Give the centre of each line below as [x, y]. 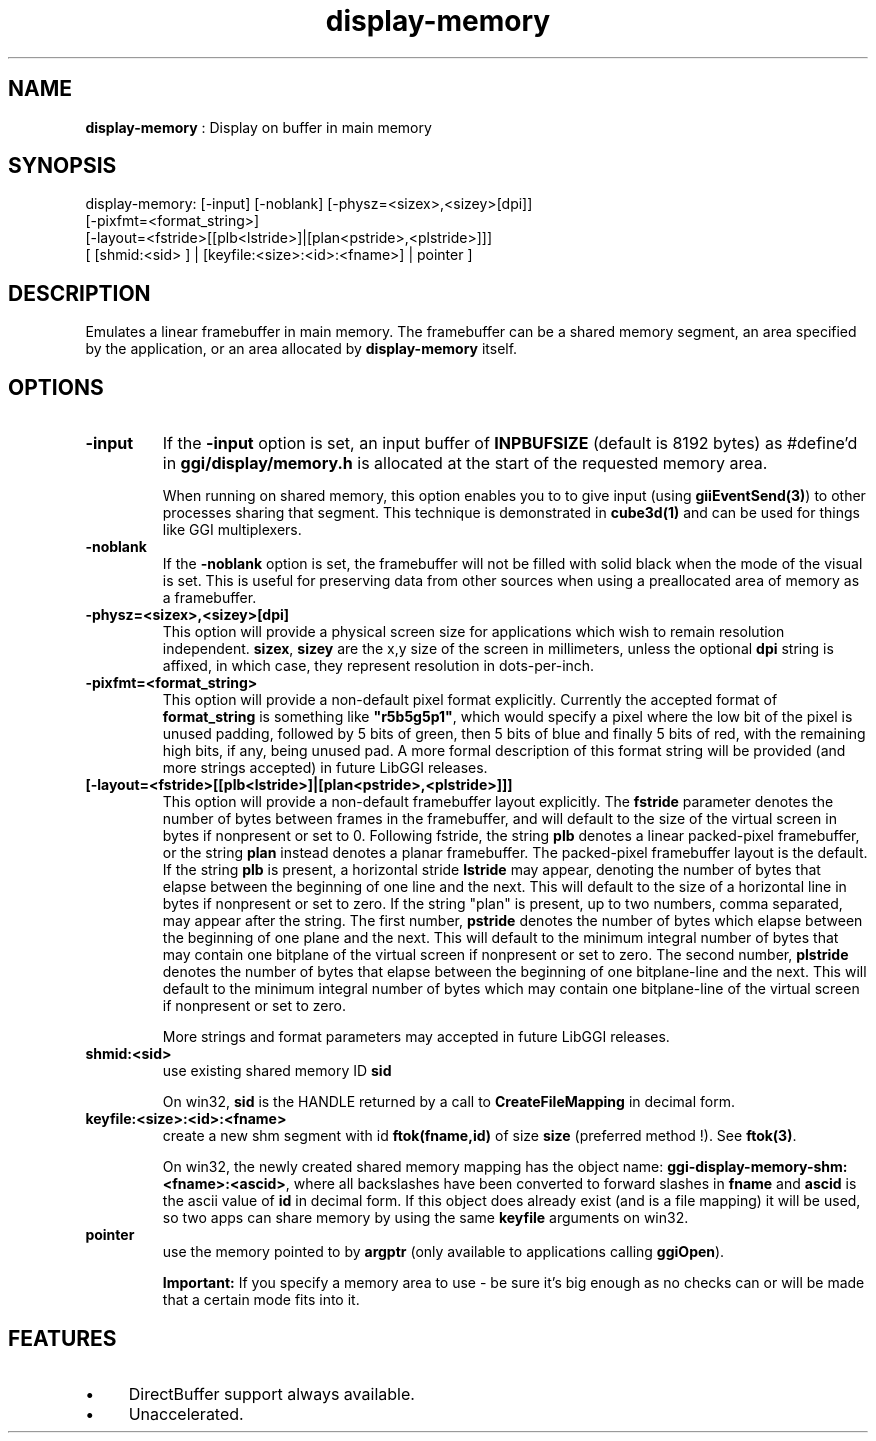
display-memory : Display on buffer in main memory [258, 127]
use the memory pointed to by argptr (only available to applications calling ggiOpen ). [443, 1252]
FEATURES [62, 1338]
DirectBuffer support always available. [271, 1393]
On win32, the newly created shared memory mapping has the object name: [413, 1167]
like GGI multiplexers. [232, 530]
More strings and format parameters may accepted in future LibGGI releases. [416, 1037]
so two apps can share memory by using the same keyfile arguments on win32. [425, 1218]
